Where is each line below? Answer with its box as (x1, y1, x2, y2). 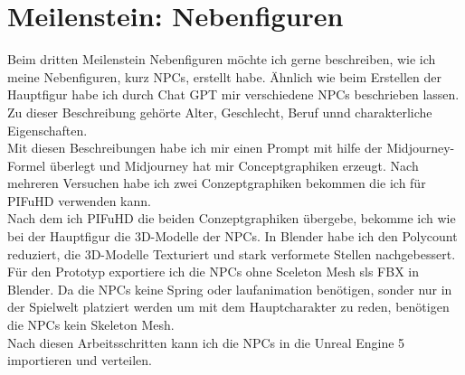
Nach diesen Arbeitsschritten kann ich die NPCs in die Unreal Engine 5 (7, 333, 405, 352)
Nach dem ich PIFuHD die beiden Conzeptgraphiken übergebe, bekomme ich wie (7, 209, 456, 228)
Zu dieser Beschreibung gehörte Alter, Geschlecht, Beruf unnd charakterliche (7, 102, 432, 121)
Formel (7, 155, 46, 174)
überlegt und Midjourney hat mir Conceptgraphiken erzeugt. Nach (49, 155, 419, 174)
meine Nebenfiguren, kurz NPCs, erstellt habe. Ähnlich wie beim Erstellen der (7, 67, 441, 86)
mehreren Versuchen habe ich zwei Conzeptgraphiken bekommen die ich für (7, 173, 426, 192)
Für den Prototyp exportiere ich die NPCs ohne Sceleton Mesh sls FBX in (7, 262, 419, 281)
